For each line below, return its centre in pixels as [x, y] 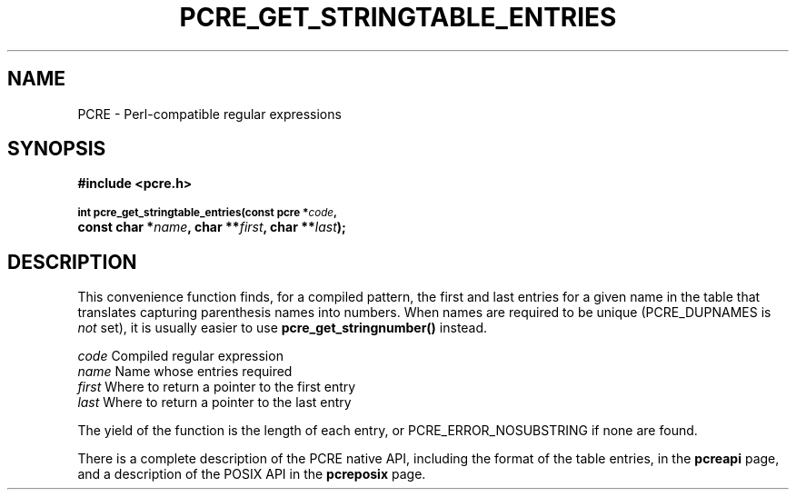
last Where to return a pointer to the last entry [214, 403]
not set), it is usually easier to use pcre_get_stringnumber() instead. [283, 328]
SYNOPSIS [57, 149]
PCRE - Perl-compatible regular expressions [209, 114]
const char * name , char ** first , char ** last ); [212, 227]
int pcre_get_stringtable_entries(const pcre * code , [207, 213]
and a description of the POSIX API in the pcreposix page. [252, 474]
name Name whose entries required [185, 372]
